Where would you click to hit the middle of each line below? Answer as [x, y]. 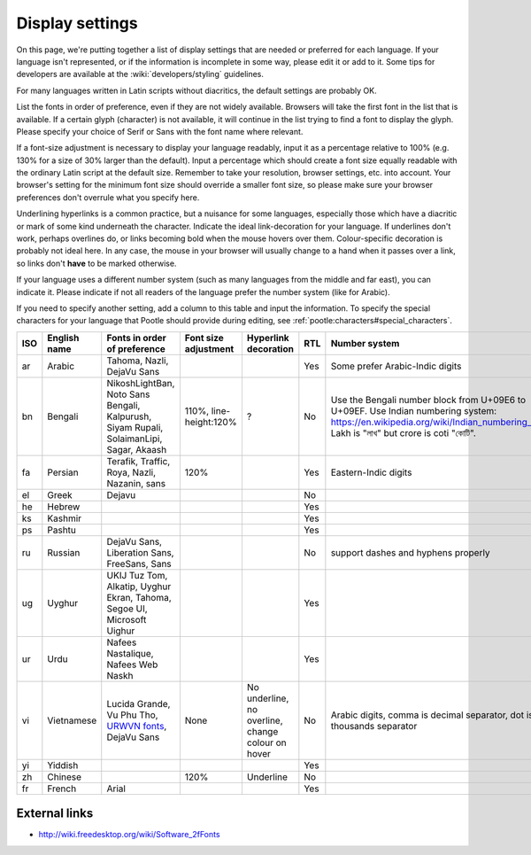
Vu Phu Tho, [132, 715]
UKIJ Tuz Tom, [137, 575]
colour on [266, 742]
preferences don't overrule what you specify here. [108, 197]
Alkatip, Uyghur [139, 587]
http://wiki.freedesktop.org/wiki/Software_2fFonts [129, 835]
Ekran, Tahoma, [139, 597]
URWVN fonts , [137, 726]
